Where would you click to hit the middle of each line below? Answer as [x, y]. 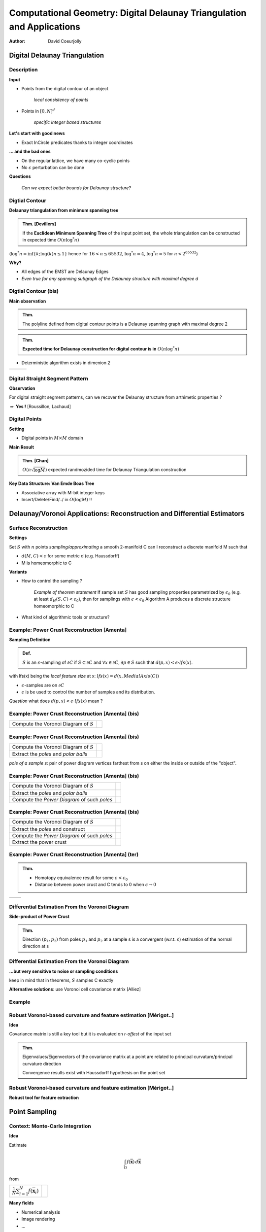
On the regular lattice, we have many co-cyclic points [76, 161]
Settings [18, 538]
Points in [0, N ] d [38, 111]
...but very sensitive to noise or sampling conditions [64, 971]
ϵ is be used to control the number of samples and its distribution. [88, 692]
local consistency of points [61, 100]
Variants [18, 572]
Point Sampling [33, 1112]
